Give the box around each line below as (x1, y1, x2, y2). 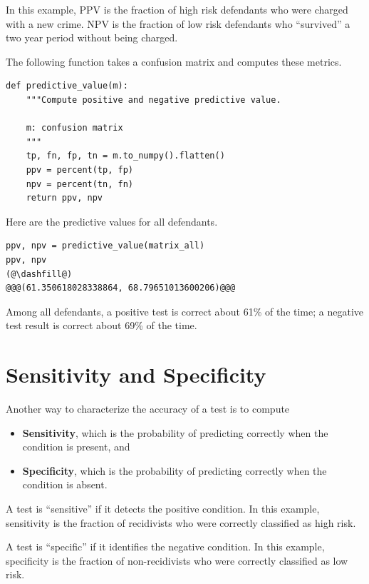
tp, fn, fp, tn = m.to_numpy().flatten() (26, 151, 225, 161)
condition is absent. (22, 477, 108, 492)
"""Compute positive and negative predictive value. (26, 94, 281, 105)
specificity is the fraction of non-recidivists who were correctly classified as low (6, 553, 348, 568)
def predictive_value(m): (6, 81, 128, 91)
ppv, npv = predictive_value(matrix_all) (6, 241, 205, 251)
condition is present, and (22, 439, 130, 454)
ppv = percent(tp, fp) (26, 164, 133, 175)
